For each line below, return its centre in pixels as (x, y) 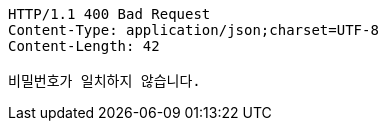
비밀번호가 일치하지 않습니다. (104, 81)
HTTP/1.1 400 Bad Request (109, 14)
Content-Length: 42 (84, 46)
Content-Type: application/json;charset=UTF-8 (193, 30)
